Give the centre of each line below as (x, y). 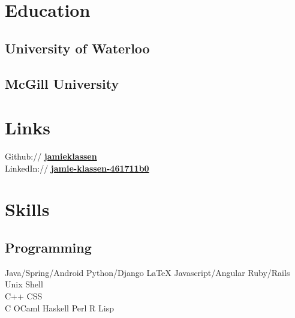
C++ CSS (24, 296)
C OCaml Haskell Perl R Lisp (59, 307)
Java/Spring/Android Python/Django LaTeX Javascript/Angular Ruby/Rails (147, 272)
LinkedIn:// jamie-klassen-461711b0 (77, 168)
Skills (27, 209)
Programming (48, 247)
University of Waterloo (77, 48)
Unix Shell (24, 284)
